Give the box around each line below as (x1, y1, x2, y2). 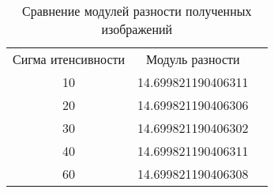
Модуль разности (146, 50, 240, 68)
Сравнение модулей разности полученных (22, 2, 252, 20)
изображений (101, 20, 173, 38)
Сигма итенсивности (13, 50, 126, 68)
